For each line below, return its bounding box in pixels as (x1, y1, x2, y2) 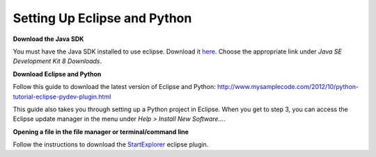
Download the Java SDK (13, 35, 84, 43)
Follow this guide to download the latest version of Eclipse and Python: (13, 83, 216, 91)
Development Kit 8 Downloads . (13, 57, 102, 65)
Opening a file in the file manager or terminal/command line (13, 127, 189, 135)
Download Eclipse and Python (13, 69, 102, 78)
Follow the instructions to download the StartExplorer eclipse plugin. (13, 140, 209, 149)
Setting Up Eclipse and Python (13, 10, 192, 26)
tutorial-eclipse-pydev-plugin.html (13, 92, 111, 101)
